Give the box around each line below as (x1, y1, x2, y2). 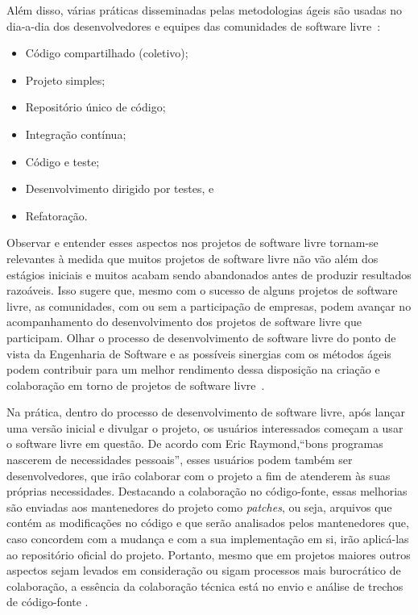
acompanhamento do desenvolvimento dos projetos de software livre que (6, 313, 362, 330)
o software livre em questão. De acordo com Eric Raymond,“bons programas (6, 435, 383, 452)
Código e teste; (25, 153, 100, 169)
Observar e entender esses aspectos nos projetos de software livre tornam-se (6, 234, 379, 251)
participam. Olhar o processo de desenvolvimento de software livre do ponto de (6, 328, 396, 345)
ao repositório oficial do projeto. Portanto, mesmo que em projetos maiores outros (6, 546, 411, 563)
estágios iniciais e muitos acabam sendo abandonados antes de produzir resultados (6, 266, 412, 282)
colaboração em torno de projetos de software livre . (6, 376, 265, 393)
